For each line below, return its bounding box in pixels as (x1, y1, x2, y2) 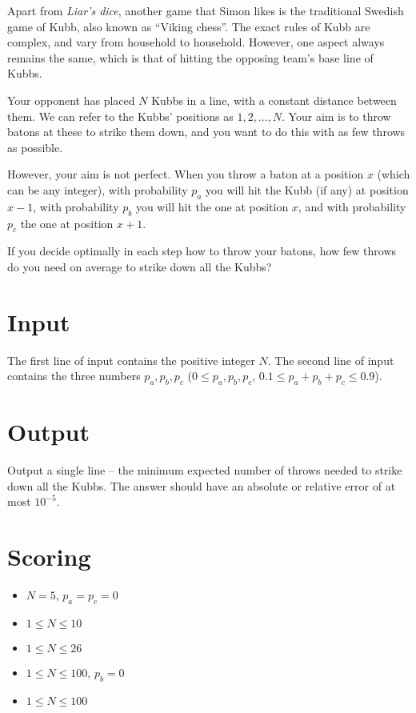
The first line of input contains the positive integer (7, 351, 255, 368)
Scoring (7, 540, 91, 573)
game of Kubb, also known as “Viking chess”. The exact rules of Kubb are (7, 18, 370, 34)
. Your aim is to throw (282, 107, 391, 124)
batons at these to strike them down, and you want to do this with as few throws (7, 123, 406, 140)
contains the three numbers (7, 367, 141, 384)
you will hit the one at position (135, 198, 289, 214)
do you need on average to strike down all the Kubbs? (7, 258, 272, 274)
